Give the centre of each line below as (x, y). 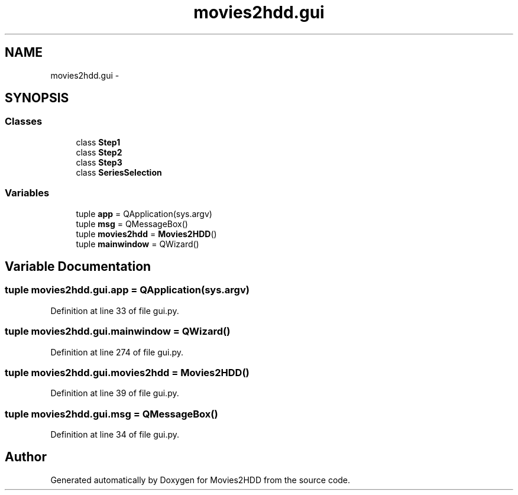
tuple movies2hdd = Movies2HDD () (146, 234)
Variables (27, 193)
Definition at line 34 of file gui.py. (115, 435)
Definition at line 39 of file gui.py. (115, 393)
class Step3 (99, 162)
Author (26, 457)
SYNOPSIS (37, 98)
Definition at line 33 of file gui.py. (115, 310)
